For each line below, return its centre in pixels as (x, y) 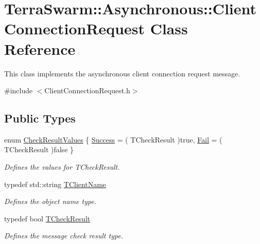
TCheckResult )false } (39, 149)
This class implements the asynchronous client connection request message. (122, 73)
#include (18, 90)
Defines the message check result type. (64, 236)
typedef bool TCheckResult (47, 218)
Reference (40, 48)
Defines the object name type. (50, 201)
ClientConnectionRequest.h (87, 90)
